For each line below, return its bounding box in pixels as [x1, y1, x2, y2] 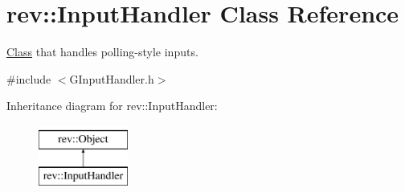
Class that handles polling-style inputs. [6, 43, 198, 60]
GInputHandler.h [69, 70, 154, 87]
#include [6, 70, 51, 87]
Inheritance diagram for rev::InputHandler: [6, 97, 218, 114]
